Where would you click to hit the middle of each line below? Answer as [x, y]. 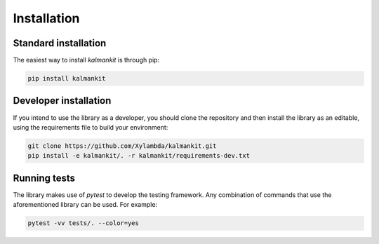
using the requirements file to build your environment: [91, 127]
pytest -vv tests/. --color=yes [84, 223]
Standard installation [60, 43]
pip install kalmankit [67, 79]
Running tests [44, 178]
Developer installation [62, 101]
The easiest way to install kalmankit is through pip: [86, 60]
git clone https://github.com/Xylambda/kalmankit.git [122, 146]
